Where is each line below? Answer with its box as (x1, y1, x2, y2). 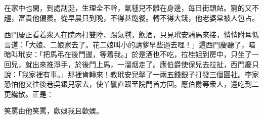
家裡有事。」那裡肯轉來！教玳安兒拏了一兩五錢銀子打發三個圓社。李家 (28, 69, 259, 79)
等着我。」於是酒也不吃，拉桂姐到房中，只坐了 (99, 49, 252, 59)
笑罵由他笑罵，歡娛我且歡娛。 (4, 105, 103, 116)
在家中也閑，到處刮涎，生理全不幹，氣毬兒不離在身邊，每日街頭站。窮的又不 (4, 3, 259, 13)
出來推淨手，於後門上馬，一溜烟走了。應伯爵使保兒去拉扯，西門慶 (32, 58, 252, 69)
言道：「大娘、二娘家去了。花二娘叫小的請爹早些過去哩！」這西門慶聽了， (4, 39, 248, 49)
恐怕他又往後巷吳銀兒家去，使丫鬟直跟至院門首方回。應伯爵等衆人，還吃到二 (4, 79, 259, 89)
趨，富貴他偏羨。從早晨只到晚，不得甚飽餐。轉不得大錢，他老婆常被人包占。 (4, 12, 259, 23)
